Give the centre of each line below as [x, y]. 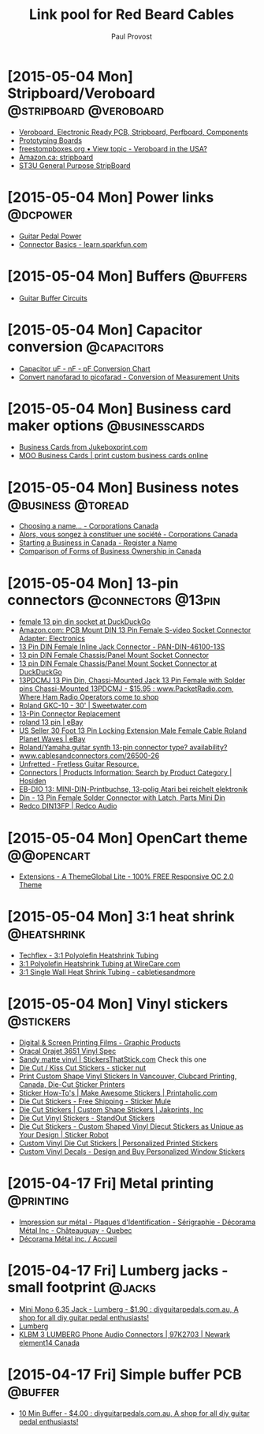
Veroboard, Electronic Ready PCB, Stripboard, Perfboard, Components [134, 132]
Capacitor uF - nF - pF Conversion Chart [84, 368]
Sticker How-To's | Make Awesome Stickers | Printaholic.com [118, 1093]
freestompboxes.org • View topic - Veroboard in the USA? [113, 148]
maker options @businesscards [106, 426]
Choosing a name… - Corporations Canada [89, 526]
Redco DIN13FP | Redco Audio [68, 806]
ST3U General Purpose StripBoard [74, 165]
